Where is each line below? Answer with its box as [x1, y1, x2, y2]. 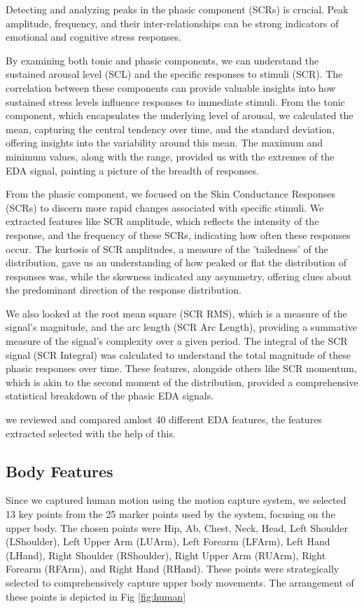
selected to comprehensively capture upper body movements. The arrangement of [6, 575, 354, 589]
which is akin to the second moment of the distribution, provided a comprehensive [6, 374, 358, 389]
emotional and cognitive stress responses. [6, 29, 181, 44]
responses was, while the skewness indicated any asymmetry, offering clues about [6, 268, 352, 283]
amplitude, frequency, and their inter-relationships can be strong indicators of [6, 15, 339, 30]
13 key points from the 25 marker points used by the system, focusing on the [6, 507, 335, 521]
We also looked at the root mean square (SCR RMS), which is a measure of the [6, 306, 347, 320]
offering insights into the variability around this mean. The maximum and [6, 135, 323, 150]
